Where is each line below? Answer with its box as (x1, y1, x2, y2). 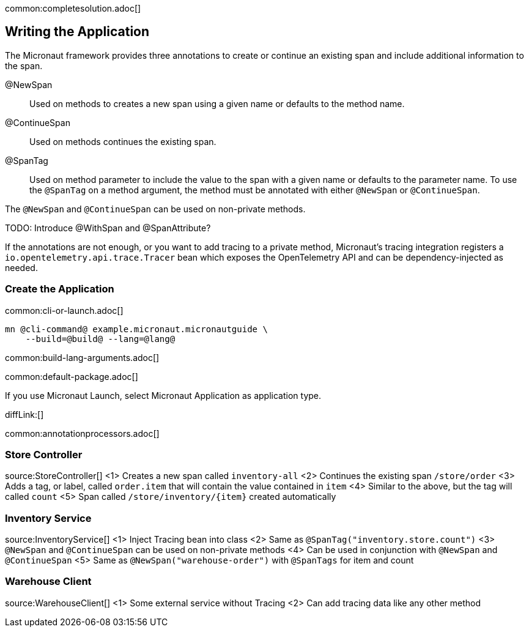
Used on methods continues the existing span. (29, 136, 216, 147)
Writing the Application (5, 24, 150, 40)
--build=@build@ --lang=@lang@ (25, 333, 176, 344)
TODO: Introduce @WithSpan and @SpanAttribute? (5, 222, 211, 233)
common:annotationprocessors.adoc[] (5, 428, 160, 439)
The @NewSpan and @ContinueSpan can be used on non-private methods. (5, 203, 306, 214)
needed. (5, 262, 38, 273)
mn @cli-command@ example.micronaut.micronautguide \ (5, 324, 268, 334)
